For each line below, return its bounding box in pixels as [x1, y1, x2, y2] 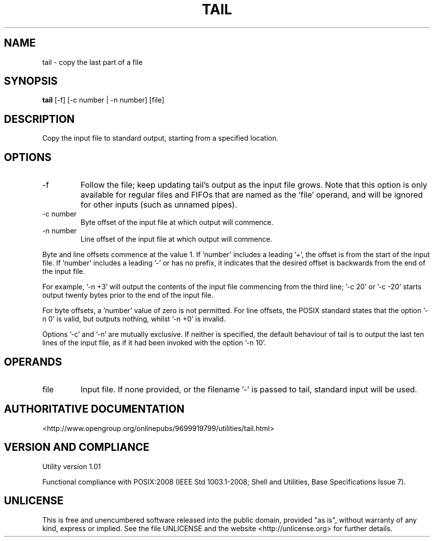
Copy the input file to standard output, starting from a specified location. [42, 134, 278, 143]
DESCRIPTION [4, 112, 75, 125]
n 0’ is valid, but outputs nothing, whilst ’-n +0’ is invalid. [42, 315, 226, 324]
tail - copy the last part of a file [42, 57, 143, 66]
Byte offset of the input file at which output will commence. [80, 218, 273, 227]
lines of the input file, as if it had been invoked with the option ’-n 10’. [42, 338, 266, 347]
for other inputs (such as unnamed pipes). [80, 200, 237, 210]
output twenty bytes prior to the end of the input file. [42, 291, 214, 300]
